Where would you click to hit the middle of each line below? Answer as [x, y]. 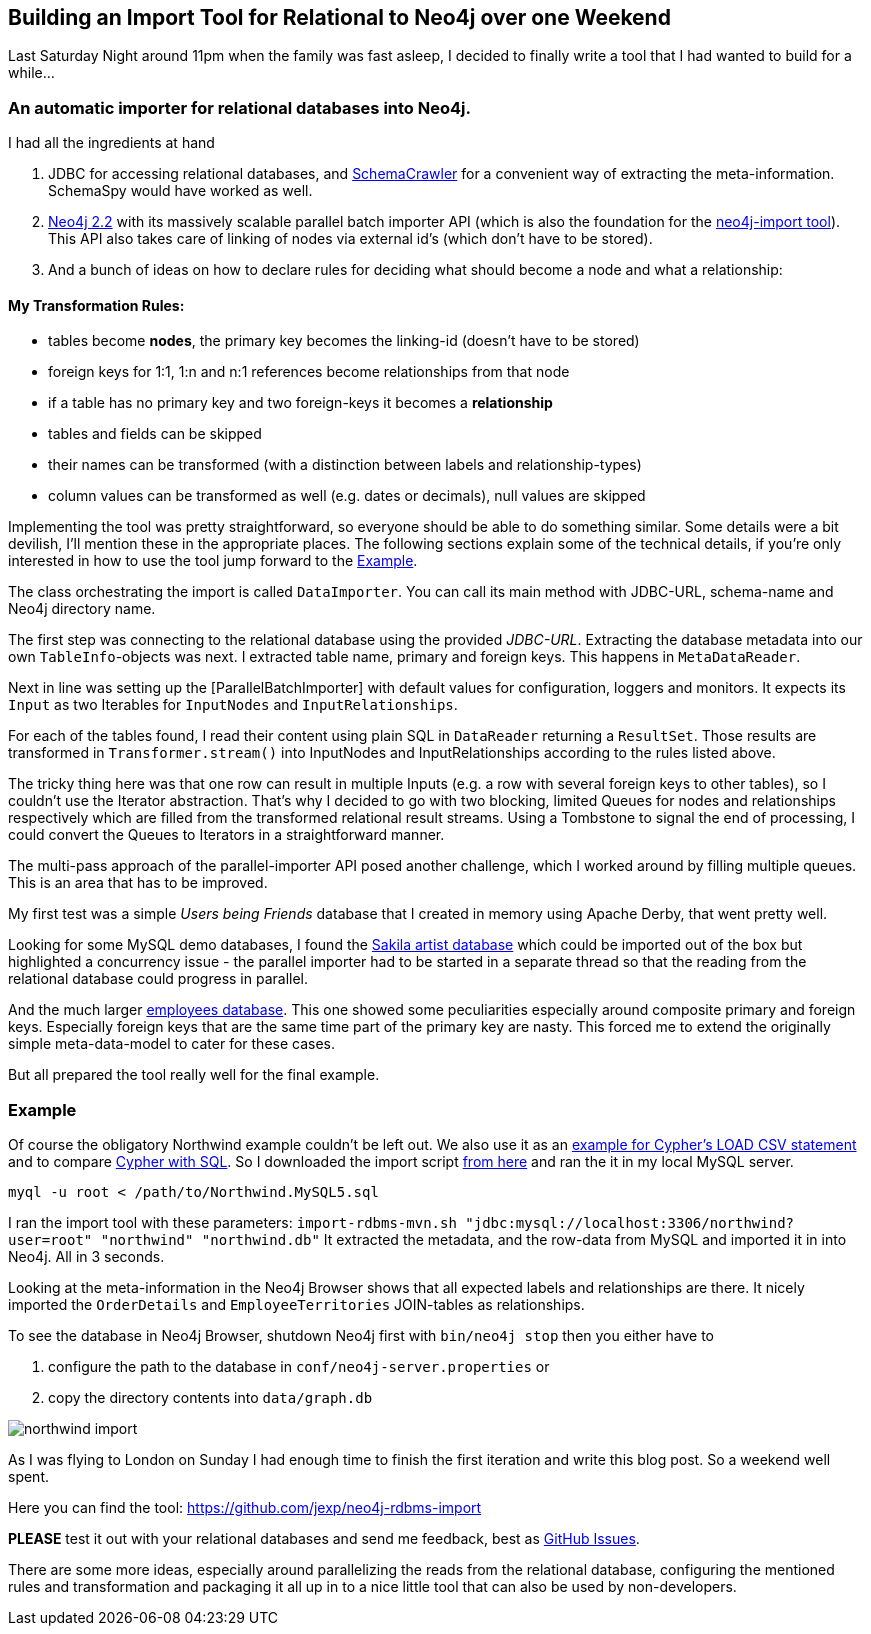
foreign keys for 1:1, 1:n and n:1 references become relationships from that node [309, 372]
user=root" [50, 1240]
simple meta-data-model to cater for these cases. [172, 1044]
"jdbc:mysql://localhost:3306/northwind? [629, 1223]
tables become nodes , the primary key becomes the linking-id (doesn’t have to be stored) [344, 341]
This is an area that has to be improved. [138, 883]
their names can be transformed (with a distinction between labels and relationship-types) [345, 465]
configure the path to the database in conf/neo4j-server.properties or [299, 1367]
